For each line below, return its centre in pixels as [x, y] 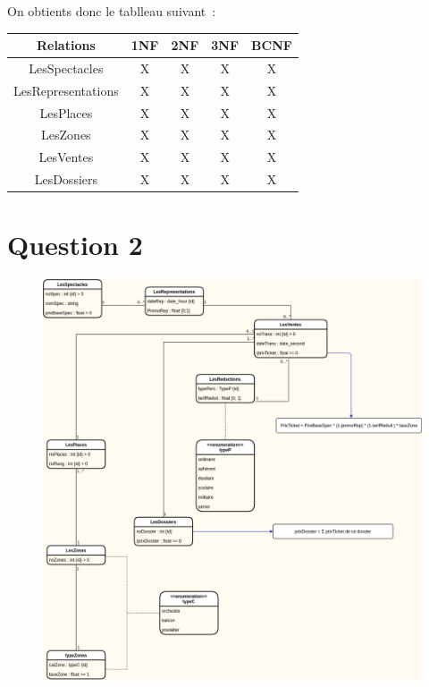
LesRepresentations [66, 90]
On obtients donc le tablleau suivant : [112, 11]
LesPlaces [66, 112]
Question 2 [75, 245]
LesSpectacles [66, 68]
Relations [66, 45]
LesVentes [66, 157]
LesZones [66, 135]
